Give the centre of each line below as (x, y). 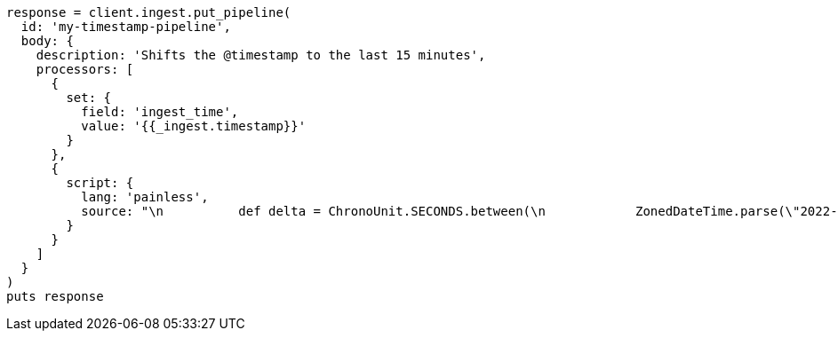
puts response (55, 296)
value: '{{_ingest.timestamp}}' (194, 126)
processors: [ (85, 69)
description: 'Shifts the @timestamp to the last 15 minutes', (261, 55)
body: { (47, 41)
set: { (89, 98)
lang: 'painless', (145, 197)
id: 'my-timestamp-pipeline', (126, 27)
